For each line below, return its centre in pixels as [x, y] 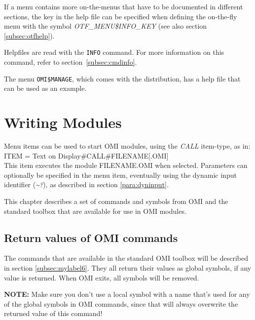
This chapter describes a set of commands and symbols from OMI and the [116, 201]
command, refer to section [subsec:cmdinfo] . [71, 62]
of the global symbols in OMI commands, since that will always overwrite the [121, 303]
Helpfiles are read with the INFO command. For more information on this [114, 52]
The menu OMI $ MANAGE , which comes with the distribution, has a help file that [122, 78]
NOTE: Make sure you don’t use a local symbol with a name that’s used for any [127, 294]
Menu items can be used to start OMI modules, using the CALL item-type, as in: [127, 146]
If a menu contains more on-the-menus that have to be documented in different [124, 6]
